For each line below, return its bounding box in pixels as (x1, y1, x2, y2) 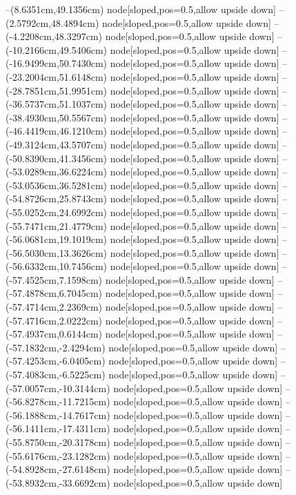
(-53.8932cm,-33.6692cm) (6, 475, 110, 489)
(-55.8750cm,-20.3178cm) (6, 435, 110, 449)
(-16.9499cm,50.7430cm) (6, 56, 107, 70)
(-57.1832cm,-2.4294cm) (6, 340, 106, 354)
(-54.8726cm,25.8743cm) (6, 191, 107, 206)
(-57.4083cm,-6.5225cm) (6, 367, 106, 382)
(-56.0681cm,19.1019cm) (6, 232, 107, 246)
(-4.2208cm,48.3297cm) (6, 29, 102, 43)
